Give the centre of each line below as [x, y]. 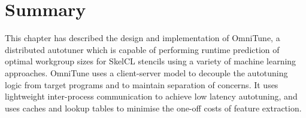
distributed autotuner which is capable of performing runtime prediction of [142, 49]
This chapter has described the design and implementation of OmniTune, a [143, 38]
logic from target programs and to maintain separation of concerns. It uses [142, 84]
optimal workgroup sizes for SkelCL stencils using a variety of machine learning [151, 61]
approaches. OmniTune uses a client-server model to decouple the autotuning [146, 72]
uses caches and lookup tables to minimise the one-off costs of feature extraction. [153, 108]
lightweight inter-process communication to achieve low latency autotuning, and [151, 96]
